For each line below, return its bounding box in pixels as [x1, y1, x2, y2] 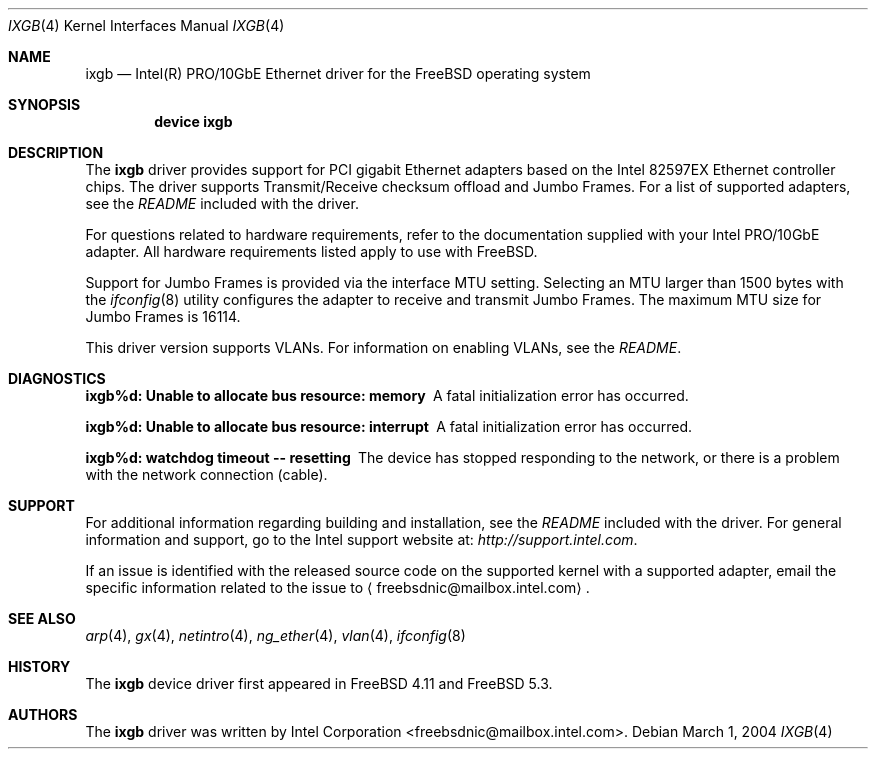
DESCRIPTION [8, 144, 104, 161]
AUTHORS [8, 706, 78, 723]
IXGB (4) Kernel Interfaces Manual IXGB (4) [8, 17, 285, 34]
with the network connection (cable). [85, 466, 328, 483]
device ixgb [154, 113, 233, 130]
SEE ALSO [8, 610, 76, 627]
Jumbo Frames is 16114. [85, 308, 241, 325]
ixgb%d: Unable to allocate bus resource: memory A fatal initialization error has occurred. [85, 387, 689, 404]
